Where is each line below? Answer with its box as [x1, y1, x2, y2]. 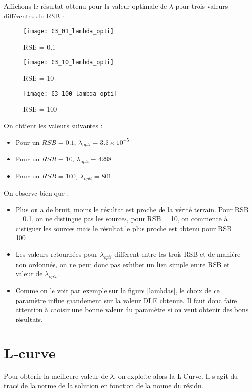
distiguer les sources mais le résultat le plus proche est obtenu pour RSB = [15, 223, 239, 233]
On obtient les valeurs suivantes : [4, 120, 103, 130]
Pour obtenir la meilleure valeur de [4, 371, 108, 381]
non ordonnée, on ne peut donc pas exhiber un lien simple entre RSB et [15, 259, 230, 269]
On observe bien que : [4, 187, 69, 197]
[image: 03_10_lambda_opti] [23, 59, 114, 66]
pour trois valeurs [175, 1, 228, 11]
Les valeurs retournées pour [15, 249, 98, 259]
